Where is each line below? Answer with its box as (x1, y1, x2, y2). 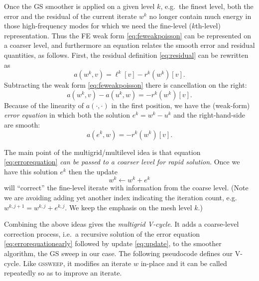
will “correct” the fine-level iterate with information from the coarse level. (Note (4, 182, 249, 193)
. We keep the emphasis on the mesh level (65, 202, 192, 212)
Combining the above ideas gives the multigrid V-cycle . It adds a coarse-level (4, 219, 239, 229)
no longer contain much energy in (149, 10, 252, 21)
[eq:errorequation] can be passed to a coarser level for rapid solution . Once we (4, 156, 240, 167)
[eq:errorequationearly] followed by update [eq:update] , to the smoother (4, 238, 222, 249)
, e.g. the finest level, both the (160, 1, 254, 11)
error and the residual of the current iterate (4, 10, 137, 21)
